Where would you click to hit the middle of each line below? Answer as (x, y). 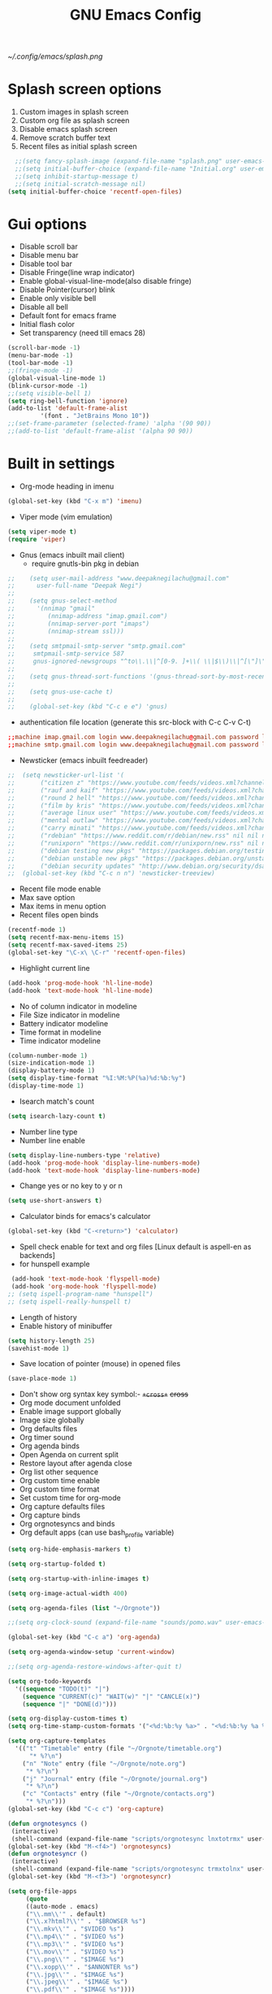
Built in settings (61, 464)
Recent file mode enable (60, 889)
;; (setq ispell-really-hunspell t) (69, 1302)
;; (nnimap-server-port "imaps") (79, 624)
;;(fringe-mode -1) (41, 371)
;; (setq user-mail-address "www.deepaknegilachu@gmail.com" (119, 578)
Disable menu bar (49, 255)
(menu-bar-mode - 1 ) (41, 355)
